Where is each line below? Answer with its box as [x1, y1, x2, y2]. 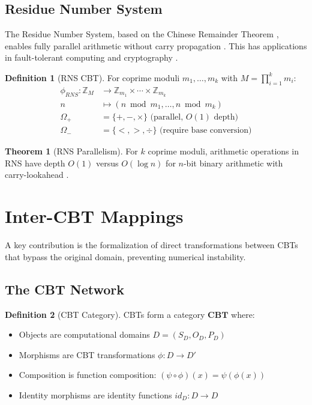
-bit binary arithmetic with [183, 156, 283, 169]
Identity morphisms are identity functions [19, 388, 172, 401]
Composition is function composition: [19, 368, 157, 381]
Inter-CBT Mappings [5, 204, 184, 228]
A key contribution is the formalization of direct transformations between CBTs [5, 239, 298, 251]
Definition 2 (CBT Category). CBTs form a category [5, 308, 205, 320]
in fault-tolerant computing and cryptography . [5, 51, 178, 64]
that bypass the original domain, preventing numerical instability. [5, 250, 246, 263]
